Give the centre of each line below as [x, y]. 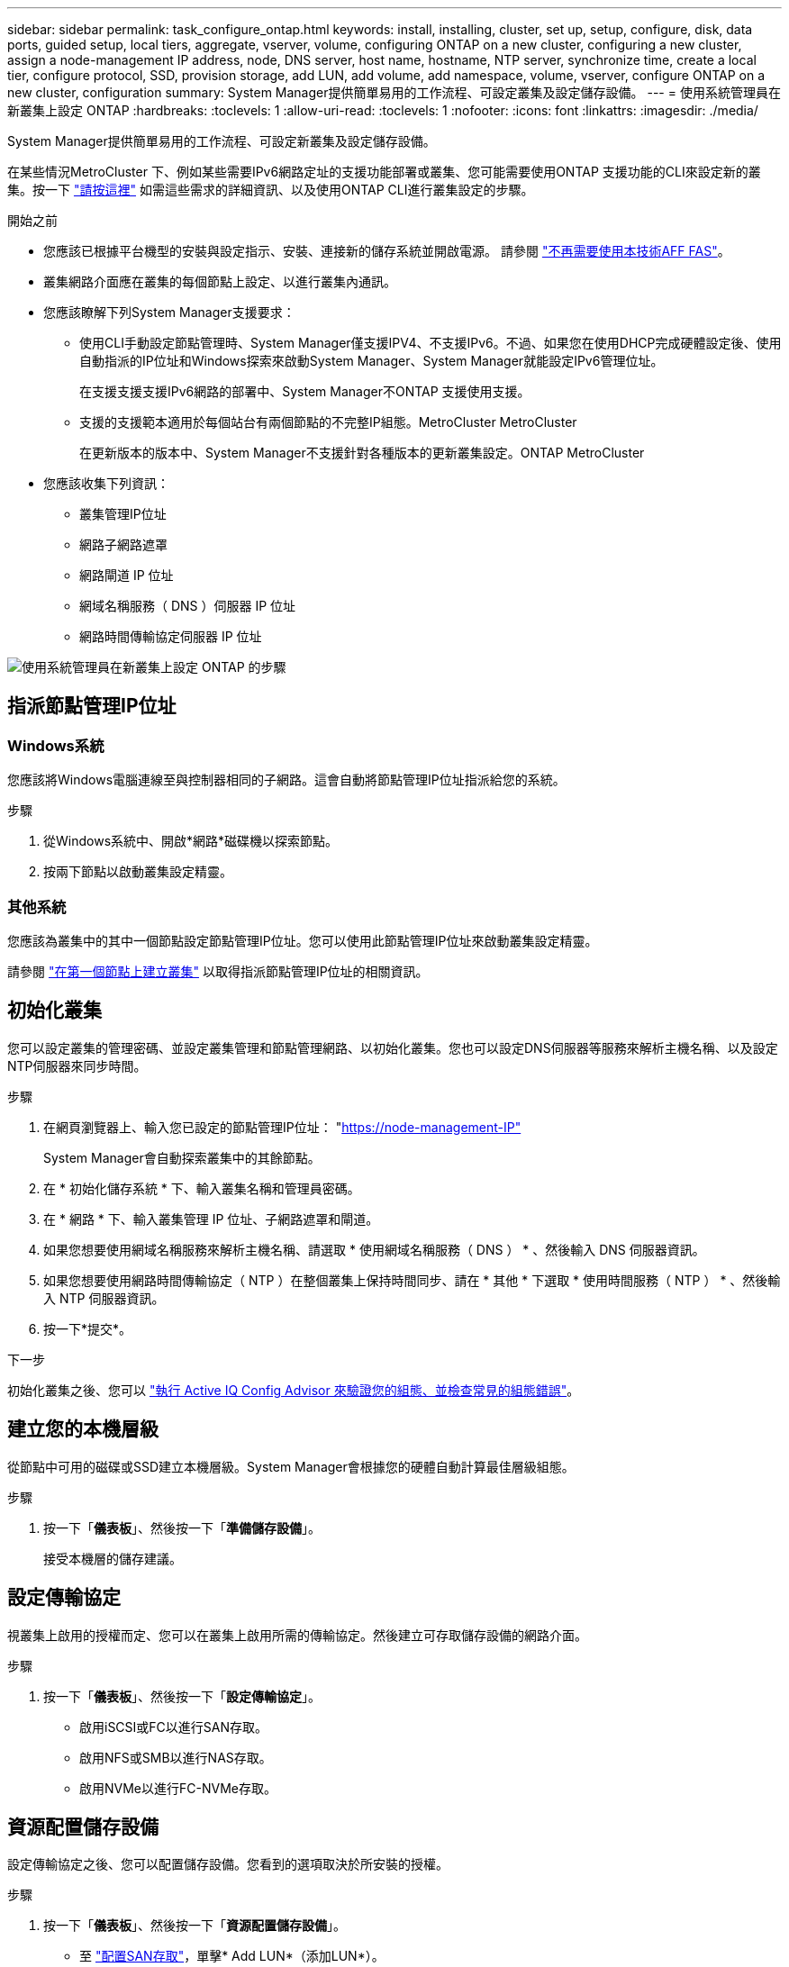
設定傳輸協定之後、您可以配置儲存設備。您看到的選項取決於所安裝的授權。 [228, 1864]
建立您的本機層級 [83, 1429]
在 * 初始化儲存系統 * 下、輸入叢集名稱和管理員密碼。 [202, 1188]
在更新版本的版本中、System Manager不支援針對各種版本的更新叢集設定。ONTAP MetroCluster [362, 453]
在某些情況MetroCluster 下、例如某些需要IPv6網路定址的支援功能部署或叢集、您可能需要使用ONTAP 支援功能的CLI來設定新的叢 [384, 172]
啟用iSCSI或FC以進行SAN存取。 [174, 1727]
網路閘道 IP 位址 [127, 575]
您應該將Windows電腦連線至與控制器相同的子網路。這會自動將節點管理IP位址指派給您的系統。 [286, 780]
